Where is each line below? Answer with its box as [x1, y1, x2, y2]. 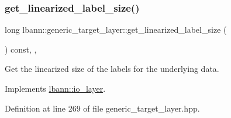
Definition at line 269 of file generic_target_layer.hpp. [5, 102, 200, 114]
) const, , [5, 43, 37, 55]
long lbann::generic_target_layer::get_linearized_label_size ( [5, 23, 227, 36]
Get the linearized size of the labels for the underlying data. [5, 63, 219, 75]
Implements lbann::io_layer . [5, 82, 106, 94]
